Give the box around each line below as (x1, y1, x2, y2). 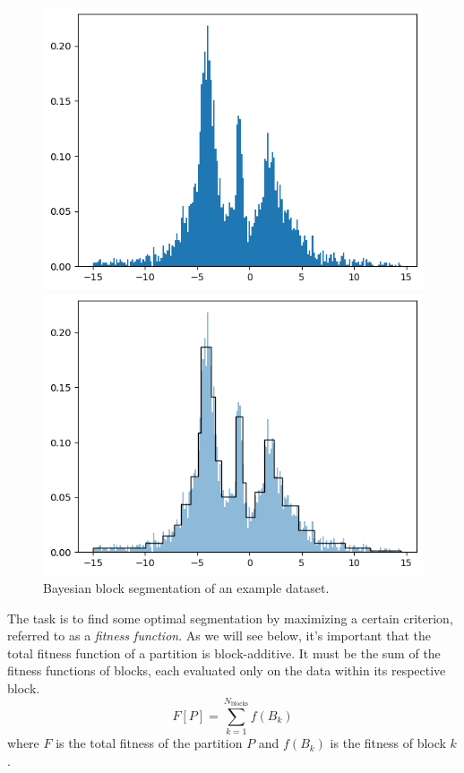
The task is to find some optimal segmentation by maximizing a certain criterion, (7, 608, 453, 627)
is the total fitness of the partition (56, 734, 243, 752)
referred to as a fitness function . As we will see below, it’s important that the (7, 626, 431, 645)
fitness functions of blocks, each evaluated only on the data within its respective (7, 661, 446, 680)
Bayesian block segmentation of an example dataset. (43, 579, 330, 597)
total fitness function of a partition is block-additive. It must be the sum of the (7, 643, 441, 662)
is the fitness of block (330, 734, 446, 752)
